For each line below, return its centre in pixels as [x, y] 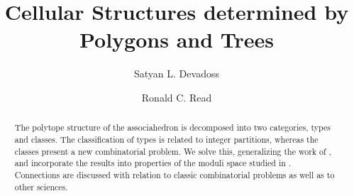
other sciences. [41, 186]
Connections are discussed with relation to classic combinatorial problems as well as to [175, 174]
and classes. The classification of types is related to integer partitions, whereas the [166, 139]
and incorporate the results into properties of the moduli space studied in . [153, 163]
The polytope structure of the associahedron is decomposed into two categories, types [172, 127]
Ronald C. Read [177, 97]
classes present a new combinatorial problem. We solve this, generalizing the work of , [173, 151]
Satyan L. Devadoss [177, 73]
